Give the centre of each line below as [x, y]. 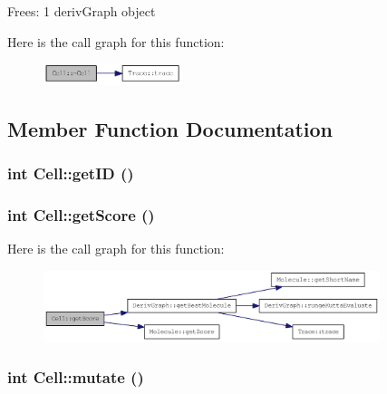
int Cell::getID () [71, 173]
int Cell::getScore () [81, 215]
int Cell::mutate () [76, 377]
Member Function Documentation [170, 129]
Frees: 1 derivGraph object [82, 11]
